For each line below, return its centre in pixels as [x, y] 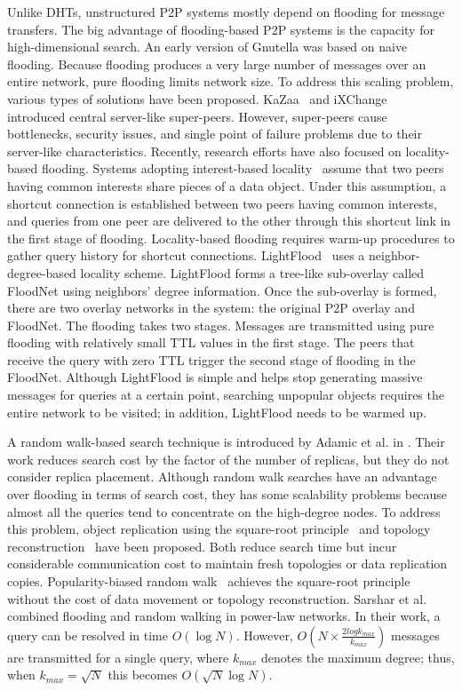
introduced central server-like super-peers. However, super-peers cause [197, 116]
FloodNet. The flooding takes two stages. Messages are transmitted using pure [221, 325]
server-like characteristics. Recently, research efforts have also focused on [204, 151]
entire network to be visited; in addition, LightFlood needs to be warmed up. [217, 412]
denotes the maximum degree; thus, [358, 657]
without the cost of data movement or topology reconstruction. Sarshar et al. [217, 598]
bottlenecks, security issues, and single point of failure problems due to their [215, 134]
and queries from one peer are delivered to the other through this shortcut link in [229, 221]
